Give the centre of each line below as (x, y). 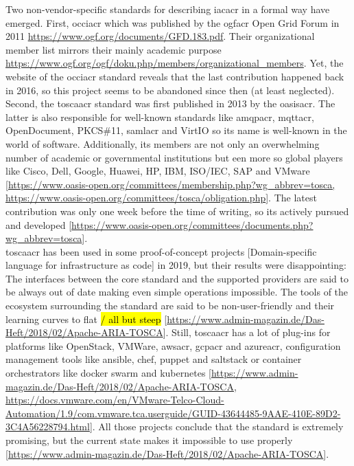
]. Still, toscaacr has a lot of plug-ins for (247, 332)
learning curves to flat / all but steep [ (86, 319)
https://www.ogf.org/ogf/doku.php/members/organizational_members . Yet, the (175, 63)
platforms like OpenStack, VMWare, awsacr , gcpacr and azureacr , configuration (173, 345)
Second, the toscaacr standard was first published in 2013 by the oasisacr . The (170, 103)
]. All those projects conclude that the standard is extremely (216, 426)
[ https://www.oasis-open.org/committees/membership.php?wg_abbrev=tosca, (170, 184)
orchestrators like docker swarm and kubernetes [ (108, 373)
